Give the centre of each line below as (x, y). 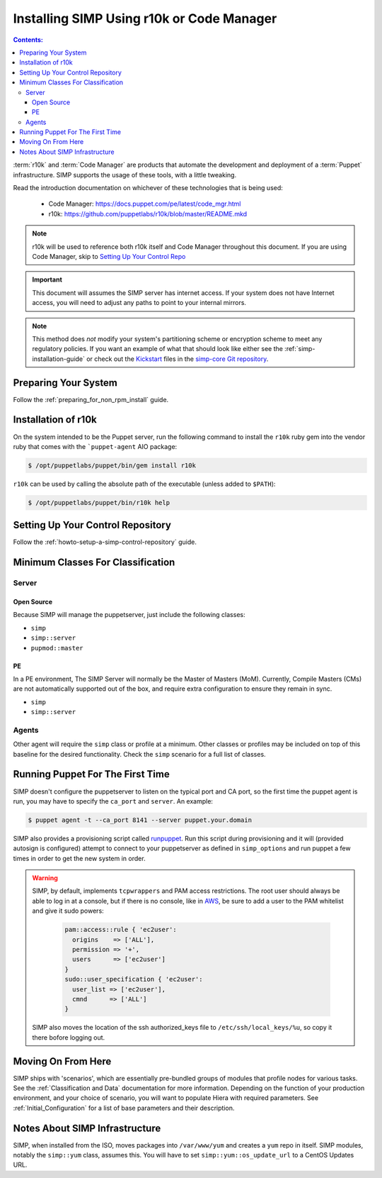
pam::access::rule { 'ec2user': (121, 930)
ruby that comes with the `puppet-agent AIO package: (95, 446)
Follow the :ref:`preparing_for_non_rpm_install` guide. (91, 399)
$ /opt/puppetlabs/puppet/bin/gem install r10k (112, 465)
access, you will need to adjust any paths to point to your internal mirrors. (139, 303)
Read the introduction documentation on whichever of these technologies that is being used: (148, 188)
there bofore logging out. (69, 1037)
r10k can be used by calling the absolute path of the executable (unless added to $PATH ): (144, 484)
